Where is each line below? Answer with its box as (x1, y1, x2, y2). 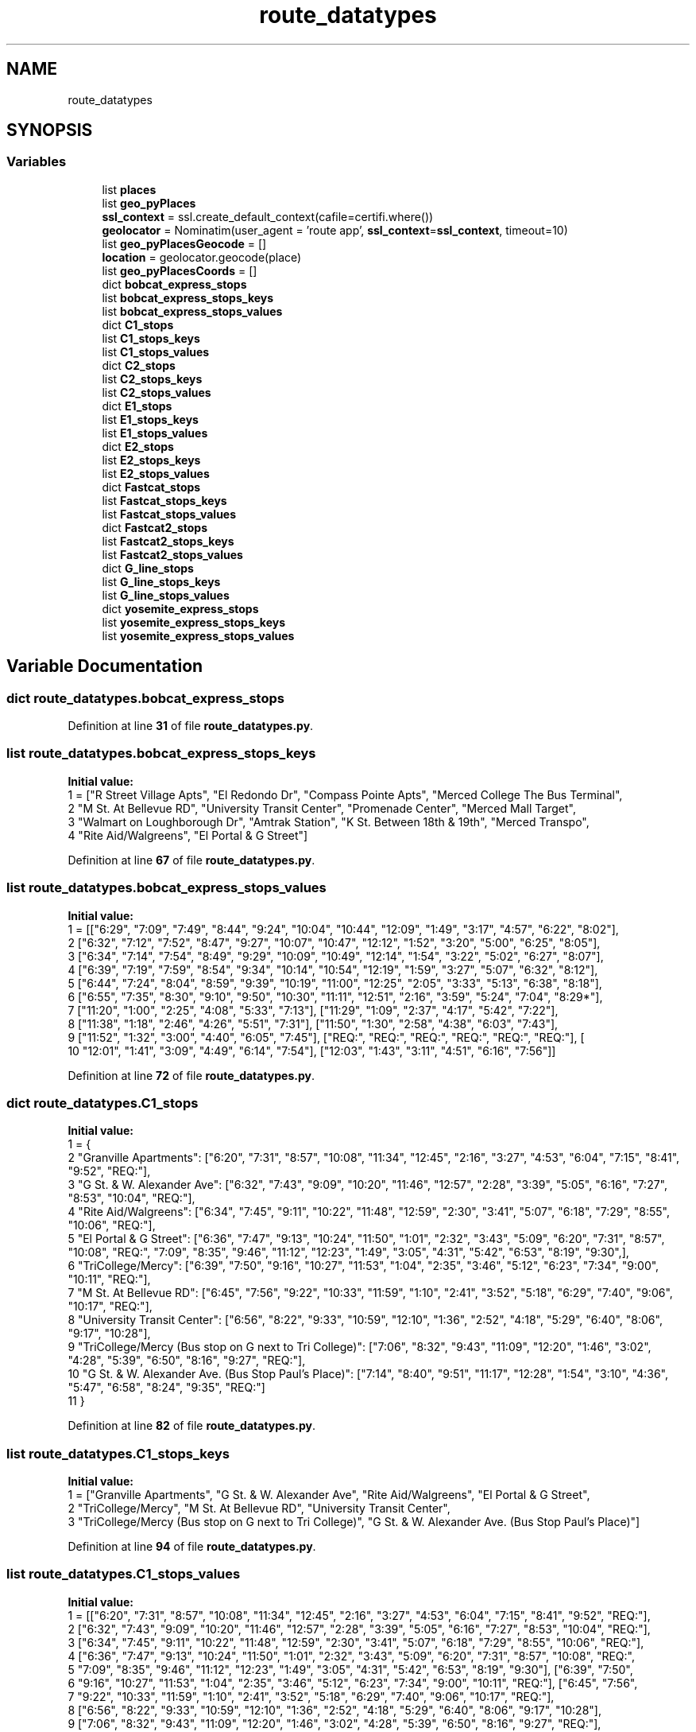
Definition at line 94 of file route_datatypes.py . (68, 1540, 316, 1554)
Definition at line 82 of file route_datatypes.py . (68, 1419, 315, 1433)
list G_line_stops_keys (102, 574, 221, 588)
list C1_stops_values (102, 344, 210, 359)
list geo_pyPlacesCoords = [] (102, 263, 257, 278)
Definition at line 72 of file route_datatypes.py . (68, 1068, 315, 1082)
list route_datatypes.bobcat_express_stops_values (6, 880, 327, 896)
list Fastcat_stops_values (102, 507, 237, 521)
